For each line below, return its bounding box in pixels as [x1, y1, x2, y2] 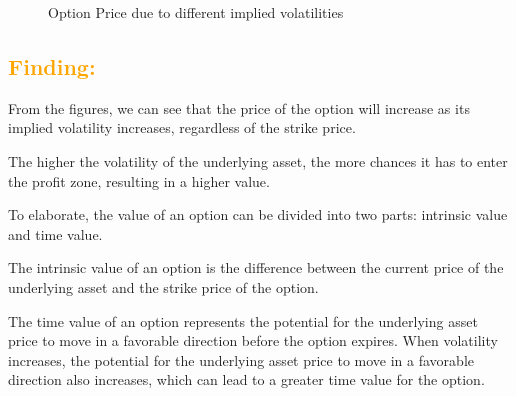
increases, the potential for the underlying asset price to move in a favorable [8, 349, 474, 370]
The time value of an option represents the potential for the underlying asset [8, 310, 478, 331]
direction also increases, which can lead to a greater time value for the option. [8, 369, 485, 390]
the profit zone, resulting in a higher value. [8, 170, 270, 191]
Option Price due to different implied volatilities [48, 2, 344, 22]
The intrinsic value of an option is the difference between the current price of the [8, 257, 504, 278]
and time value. [8, 223, 103, 244]
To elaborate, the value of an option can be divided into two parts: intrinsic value [8, 204, 508, 225]
